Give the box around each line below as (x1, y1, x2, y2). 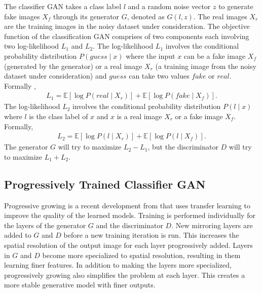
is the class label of (29, 111, 88, 121)
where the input (126, 50, 175, 61)
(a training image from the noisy (155, 60, 256, 71)
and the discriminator (96, 219, 163, 230)
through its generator (53, 11, 120, 21)
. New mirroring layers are (171, 219, 253, 230)
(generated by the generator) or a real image (4, 60, 142, 71)
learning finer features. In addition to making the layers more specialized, (4, 260, 232, 270)
